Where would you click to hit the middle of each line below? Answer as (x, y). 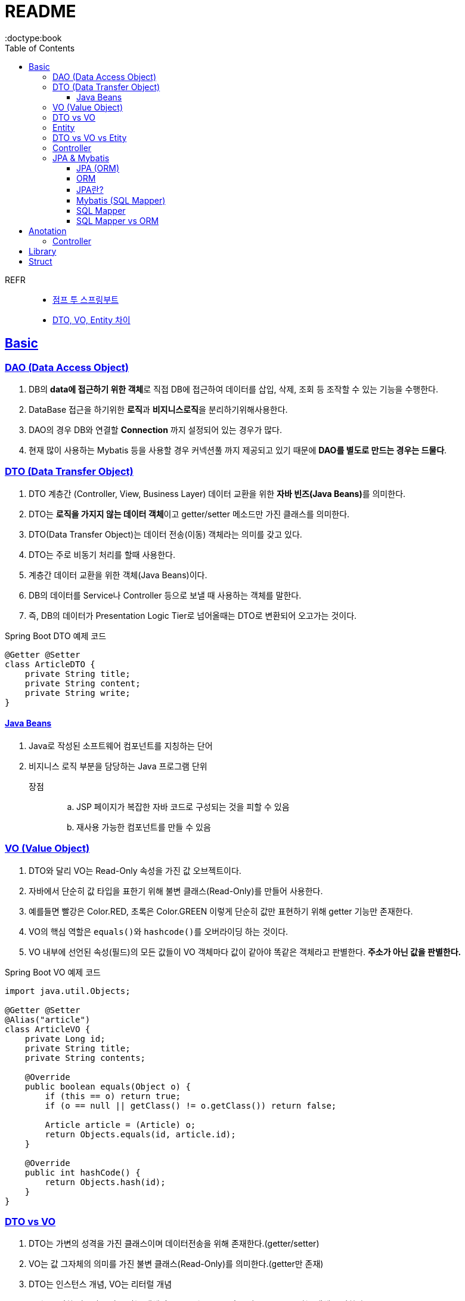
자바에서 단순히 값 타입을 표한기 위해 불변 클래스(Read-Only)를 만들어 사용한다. (176, 891)
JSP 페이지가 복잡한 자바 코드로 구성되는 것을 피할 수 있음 (183, 806)
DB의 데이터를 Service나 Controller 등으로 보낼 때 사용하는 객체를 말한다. (165, 595)
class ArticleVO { (48, 1029)
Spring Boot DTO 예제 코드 (56, 636)
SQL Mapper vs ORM (118, 220)
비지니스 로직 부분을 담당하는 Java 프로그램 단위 (118, 766)
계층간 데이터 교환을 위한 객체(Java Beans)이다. (118, 575)
